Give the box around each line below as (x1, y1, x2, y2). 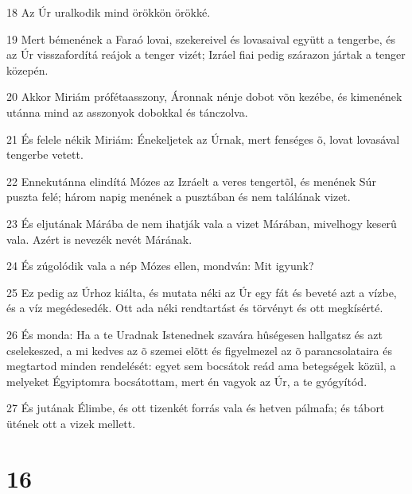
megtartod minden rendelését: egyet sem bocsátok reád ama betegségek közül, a (6, 357, 396, 374)
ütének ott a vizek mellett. (6, 415, 136, 431)
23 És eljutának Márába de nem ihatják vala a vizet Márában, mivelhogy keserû (6, 214, 397, 231)
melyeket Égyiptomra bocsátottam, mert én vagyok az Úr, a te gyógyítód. (6, 372, 367, 389)
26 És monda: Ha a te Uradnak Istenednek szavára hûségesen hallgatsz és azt (6, 326, 383, 342)
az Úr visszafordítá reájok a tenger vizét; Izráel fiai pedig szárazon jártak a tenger (6, 46, 406, 63)
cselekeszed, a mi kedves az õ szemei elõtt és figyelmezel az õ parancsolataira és (6, 342, 393, 358)
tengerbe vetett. (6, 146, 84, 163)
